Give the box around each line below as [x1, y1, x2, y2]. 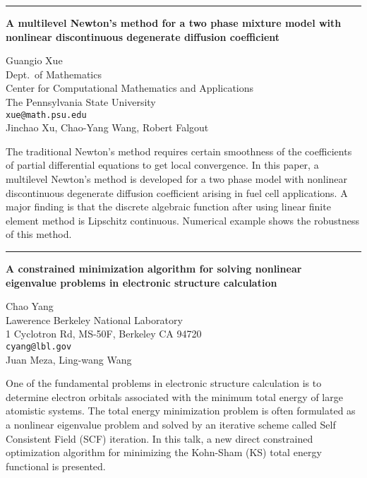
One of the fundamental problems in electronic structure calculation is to [6, 376, 322, 390]
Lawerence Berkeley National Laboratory [6, 312, 183, 327]
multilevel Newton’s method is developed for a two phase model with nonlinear [6, 172, 348, 186]
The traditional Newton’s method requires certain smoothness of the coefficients [6, 143, 352, 158]
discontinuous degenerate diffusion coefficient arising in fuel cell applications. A [6, 185, 348, 200]
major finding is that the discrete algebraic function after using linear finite [6, 199, 331, 214]
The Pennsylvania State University [6, 94, 156, 109]
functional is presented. [6, 458, 106, 473]
